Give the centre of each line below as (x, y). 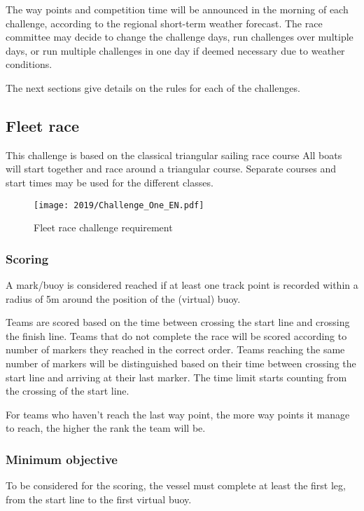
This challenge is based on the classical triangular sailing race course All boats (174, 155)
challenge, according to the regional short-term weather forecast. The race (164, 23)
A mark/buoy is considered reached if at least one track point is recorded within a (182, 285)
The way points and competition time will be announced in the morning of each (177, 9)
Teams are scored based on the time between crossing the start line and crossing (178, 322)
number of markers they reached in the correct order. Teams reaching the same (175, 349)
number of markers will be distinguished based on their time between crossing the (181, 363)
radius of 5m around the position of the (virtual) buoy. (123, 298)
